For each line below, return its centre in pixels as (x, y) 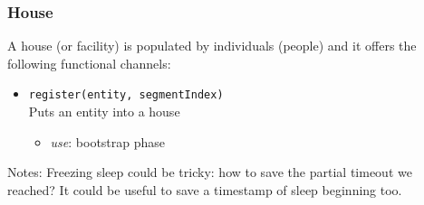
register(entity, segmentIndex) (126, 95)
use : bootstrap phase (108, 141)
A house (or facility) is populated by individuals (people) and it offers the (212, 46)
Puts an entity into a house (104, 112)
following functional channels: (89, 63)
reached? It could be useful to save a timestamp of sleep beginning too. (205, 189)
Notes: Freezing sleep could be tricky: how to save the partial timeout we (210, 172)
